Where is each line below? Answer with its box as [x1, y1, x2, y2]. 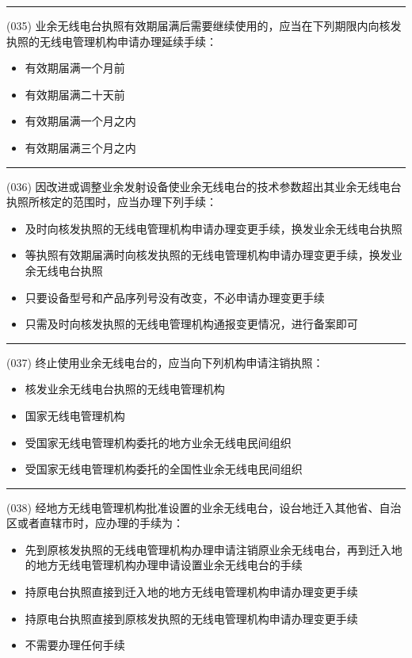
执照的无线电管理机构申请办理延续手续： [6, 33, 217, 49]
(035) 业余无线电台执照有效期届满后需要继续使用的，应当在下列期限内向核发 [6, 17, 402, 33]
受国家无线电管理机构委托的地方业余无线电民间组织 [25, 434, 292, 450]
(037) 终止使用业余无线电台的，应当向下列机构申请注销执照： [6, 354, 324, 370]
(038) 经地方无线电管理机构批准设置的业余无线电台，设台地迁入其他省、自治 [6, 499, 402, 515]
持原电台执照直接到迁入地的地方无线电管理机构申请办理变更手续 [25, 583, 358, 600]
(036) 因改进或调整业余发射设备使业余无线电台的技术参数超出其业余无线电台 [6, 178, 402, 194]
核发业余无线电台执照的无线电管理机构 [25, 381, 225, 397]
